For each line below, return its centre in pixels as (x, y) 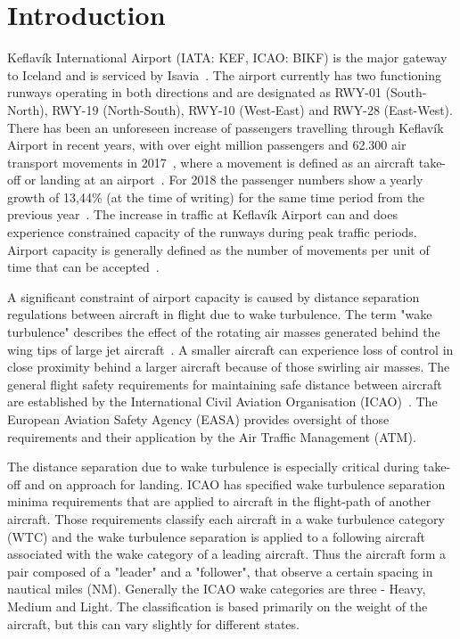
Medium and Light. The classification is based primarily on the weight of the (218, 606)
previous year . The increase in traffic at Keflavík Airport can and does (202, 214)
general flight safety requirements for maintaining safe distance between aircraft (225, 384)
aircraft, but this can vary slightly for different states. (153, 623)
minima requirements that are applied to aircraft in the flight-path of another (219, 501)
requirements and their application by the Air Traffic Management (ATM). (212, 436)
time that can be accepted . (83, 267)
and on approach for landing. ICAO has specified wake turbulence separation (235, 483)
